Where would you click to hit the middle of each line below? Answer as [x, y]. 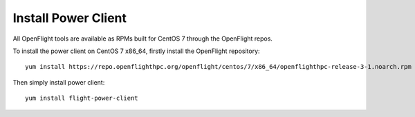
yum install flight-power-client [82, 98]
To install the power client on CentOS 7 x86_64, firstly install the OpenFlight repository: [136, 51]
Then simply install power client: [59, 82]
